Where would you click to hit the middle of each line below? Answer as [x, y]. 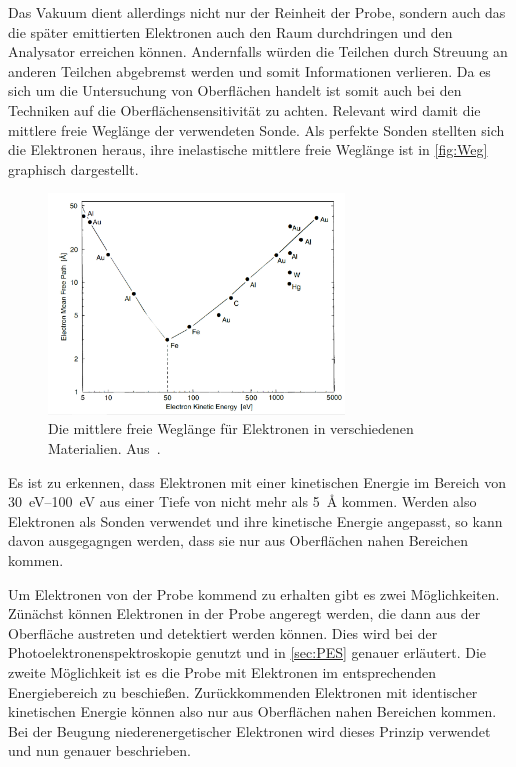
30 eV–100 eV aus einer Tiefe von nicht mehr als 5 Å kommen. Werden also [242, 501]
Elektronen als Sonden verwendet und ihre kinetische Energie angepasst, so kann [255, 520]
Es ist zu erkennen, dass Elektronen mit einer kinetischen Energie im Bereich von [257, 481]
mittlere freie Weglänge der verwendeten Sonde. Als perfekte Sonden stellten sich [256, 129]
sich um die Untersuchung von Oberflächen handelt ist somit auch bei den [235, 90]
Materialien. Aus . [104, 447]
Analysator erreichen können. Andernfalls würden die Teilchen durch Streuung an [258, 51]
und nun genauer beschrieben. [99, 750]
